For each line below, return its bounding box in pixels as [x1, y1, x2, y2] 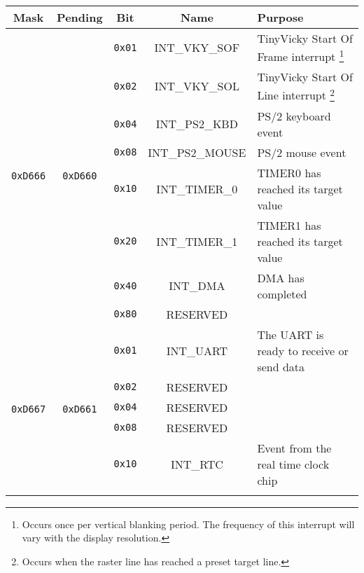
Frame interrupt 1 [257, 46, 344, 65]
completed [257, 285, 307, 302]
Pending [57, 9, 103, 25]
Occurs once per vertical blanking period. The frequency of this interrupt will [22, 516, 355, 531]
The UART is [257, 326, 324, 343]
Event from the [257, 439, 332, 456]
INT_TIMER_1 [156, 233, 238, 249]
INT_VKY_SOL [154, 78, 239, 95]
